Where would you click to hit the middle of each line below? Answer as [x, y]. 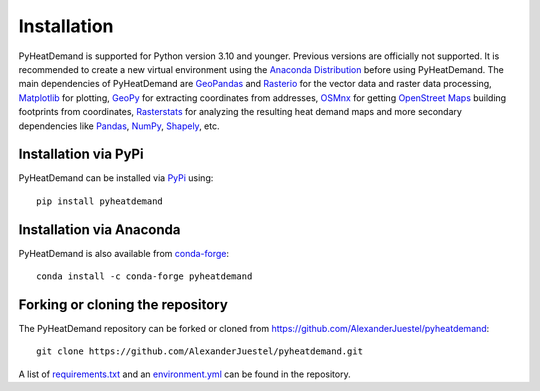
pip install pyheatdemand [100, 201]
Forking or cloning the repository [123, 304]
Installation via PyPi [81, 154]
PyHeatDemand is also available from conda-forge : [124, 253]
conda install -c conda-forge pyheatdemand [144, 276]
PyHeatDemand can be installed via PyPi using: [116, 178]
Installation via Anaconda [99, 229]
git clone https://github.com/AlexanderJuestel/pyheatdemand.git [200, 351]
